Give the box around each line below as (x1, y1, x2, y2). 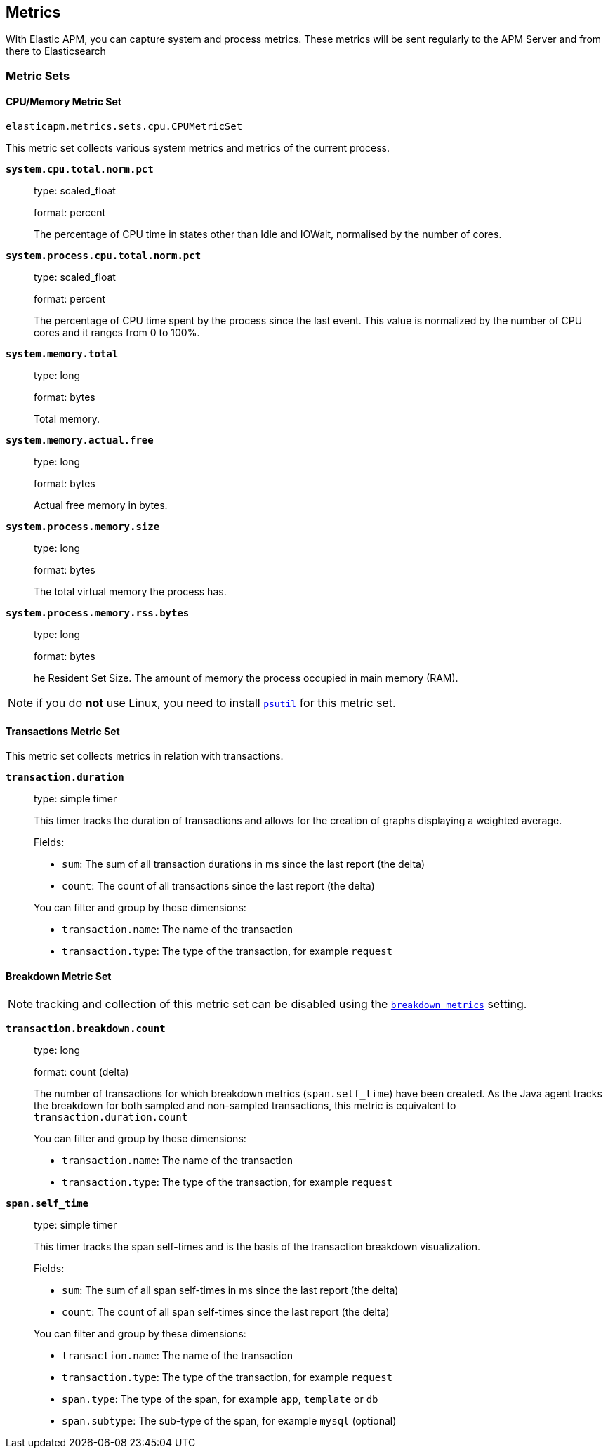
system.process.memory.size (6, 521, 160, 533)
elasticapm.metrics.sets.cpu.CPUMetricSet (6, 121, 243, 133)
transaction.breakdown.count (6, 1023, 166, 1035)
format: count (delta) (34, 1066, 129, 1078)
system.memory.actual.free (6, 435, 154, 447)
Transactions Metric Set (6, 725, 120, 737)
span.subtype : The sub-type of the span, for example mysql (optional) (62, 1415, 397, 1427)
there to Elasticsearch (6, 45, 106, 58)
